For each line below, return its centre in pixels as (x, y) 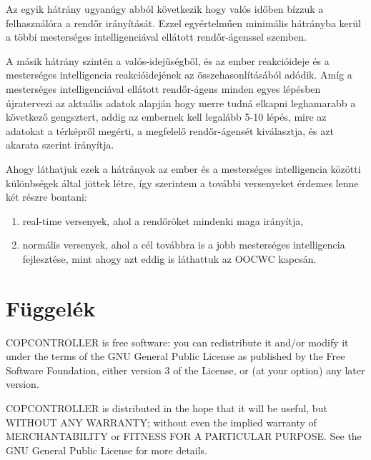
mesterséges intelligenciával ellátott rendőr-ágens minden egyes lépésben (163, 88)
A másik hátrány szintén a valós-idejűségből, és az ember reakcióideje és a (168, 60)
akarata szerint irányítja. (60, 145)
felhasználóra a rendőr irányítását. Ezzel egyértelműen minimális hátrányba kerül (183, 22)
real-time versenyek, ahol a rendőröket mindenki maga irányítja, (163, 220)
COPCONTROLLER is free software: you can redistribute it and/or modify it (177, 342)
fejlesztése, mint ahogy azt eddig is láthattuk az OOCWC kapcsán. (169, 258)
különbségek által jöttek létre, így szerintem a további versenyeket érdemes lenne (182, 182)
